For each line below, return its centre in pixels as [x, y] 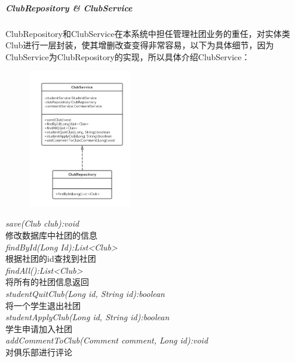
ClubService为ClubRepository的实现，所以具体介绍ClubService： [128, 56]
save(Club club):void [42, 223]
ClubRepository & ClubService [69, 7]
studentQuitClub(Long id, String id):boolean [85, 294]
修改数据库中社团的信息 [51, 235]
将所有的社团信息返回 [47, 282]
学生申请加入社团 [39, 328]
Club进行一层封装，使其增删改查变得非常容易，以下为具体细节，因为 [140, 45]
